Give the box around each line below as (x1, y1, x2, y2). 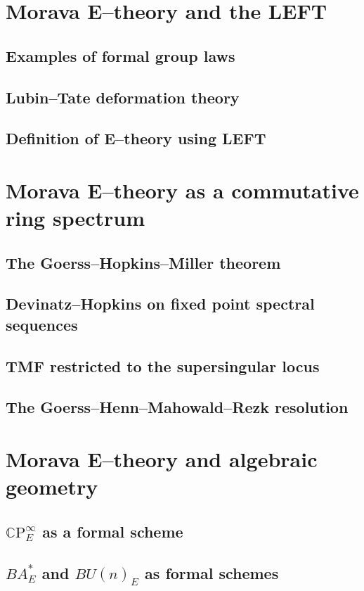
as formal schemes (145, 561, 279, 583)
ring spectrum (6, 203, 145, 232)
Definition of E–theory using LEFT (6, 127, 266, 149)
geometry (6, 472, 98, 501)
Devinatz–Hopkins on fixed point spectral (6, 293, 315, 314)
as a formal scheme (42, 520, 183, 542)
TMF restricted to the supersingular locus (6, 355, 320, 376)
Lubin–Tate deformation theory (6, 86, 240, 108)
